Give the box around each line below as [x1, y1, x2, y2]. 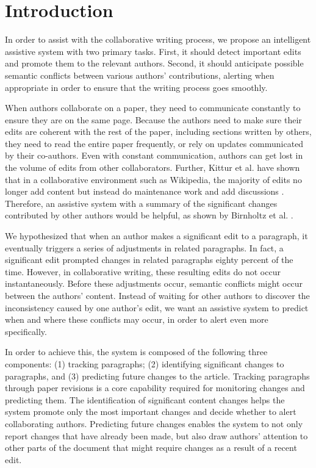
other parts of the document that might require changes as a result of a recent [5, 441, 297, 454]
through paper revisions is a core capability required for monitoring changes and [5, 381, 305, 394]
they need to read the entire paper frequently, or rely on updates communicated [5, 137, 304, 149]
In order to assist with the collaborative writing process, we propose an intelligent [5, 33, 311, 46]
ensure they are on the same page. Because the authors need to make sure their [5, 113, 302, 126]
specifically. [5, 325, 47, 337]
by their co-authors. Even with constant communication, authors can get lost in [5, 149, 303, 162]
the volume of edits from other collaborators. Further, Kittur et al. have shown [5, 161, 300, 174]
